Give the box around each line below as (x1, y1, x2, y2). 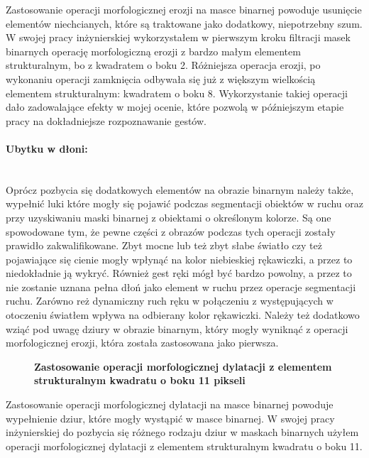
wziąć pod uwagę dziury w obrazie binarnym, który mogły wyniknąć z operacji (6, 321, 348, 336)
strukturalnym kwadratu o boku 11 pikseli (34, 373, 246, 388)
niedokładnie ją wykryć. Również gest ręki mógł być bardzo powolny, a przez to (6, 266, 352, 280)
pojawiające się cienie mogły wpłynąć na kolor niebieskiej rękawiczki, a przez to (6, 251, 353, 266)
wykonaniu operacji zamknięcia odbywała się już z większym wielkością (6, 71, 316, 86)
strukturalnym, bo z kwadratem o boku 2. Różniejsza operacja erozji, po (6, 58, 321, 72)
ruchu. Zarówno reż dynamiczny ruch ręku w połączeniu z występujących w (6, 293, 334, 308)
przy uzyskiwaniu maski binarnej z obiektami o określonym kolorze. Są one (6, 209, 331, 224)
